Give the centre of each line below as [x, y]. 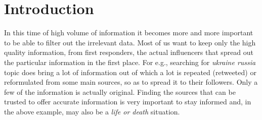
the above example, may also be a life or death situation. [92, 111]
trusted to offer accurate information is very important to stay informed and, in [128, 102]
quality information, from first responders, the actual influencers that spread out [129, 52]
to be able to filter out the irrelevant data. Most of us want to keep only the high [130, 42]
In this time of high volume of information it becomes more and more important [129, 33]
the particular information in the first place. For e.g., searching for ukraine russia [130, 62]
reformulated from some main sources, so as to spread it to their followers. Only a [131, 82]
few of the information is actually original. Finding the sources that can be [120, 92]
